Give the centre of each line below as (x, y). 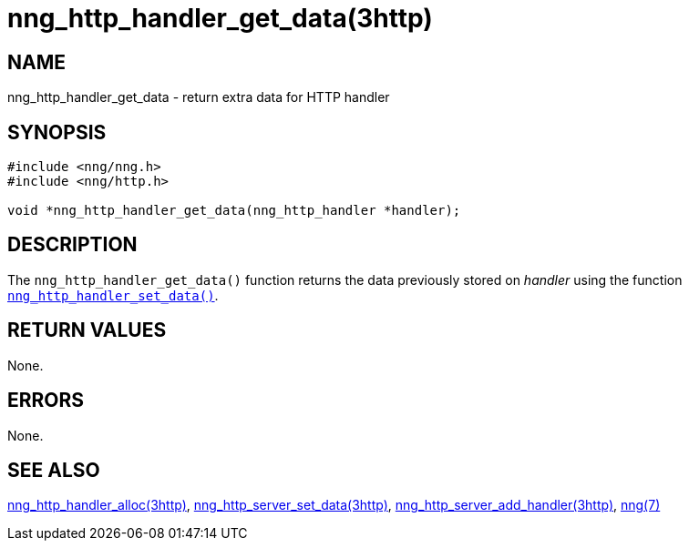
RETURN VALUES (87, 330)
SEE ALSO (54, 470)
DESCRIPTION (72, 245)
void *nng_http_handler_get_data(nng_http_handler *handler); (234, 211)
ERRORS (46, 401)
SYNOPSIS (57, 132)
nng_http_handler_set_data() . (113, 295)
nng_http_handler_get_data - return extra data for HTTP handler (199, 97)
